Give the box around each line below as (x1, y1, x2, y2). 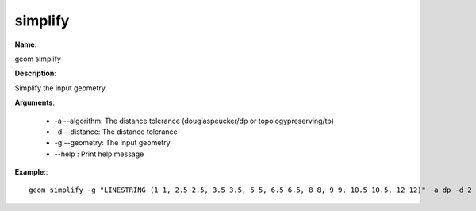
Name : (14, 40, 37, 49)
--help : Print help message (54, 149, 144, 159)
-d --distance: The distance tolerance (54, 127, 178, 136)
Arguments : (14, 98, 56, 107)
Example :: (14, 167, 48, 177)
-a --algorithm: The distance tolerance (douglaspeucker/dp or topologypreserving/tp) (54, 116, 335, 125)
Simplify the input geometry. (14, 83, 107, 93)
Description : (14, 68, 57, 79)
